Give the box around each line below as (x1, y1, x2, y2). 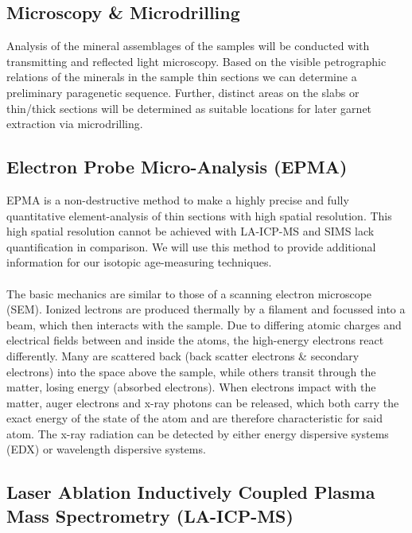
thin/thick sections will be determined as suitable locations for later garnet (6, 99, 372, 116)
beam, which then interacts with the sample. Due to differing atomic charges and (6, 316, 402, 333)
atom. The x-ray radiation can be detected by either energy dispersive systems (6, 425, 389, 442)
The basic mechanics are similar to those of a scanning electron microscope (6, 285, 372, 302)
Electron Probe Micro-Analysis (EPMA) (6, 154, 348, 179)
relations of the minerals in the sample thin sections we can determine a (6, 68, 357, 85)
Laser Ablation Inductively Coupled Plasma (6, 480, 375, 504)
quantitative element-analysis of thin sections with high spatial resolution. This (6, 207, 392, 224)
